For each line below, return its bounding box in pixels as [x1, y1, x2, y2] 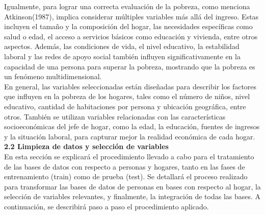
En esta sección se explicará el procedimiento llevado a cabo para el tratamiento [4, 151, 254, 161]
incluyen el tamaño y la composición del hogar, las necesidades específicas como [4, 21, 253, 32]
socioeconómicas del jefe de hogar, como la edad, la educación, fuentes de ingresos [4, 121, 260, 132]
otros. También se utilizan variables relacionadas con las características [4, 111, 226, 122]
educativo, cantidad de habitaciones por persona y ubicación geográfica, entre [4, 101, 246, 111]
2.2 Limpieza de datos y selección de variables [4, 141, 169, 152]
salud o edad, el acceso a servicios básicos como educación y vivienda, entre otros [4, 31, 258, 41]
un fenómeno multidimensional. [4, 71, 102, 82]
